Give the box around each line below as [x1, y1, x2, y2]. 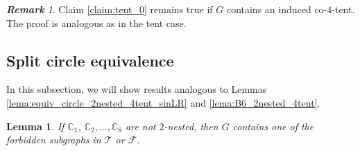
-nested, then [164, 118, 218, 133]
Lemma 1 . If [6, 118, 65, 133]
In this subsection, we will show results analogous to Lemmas [6, 82, 267, 96]
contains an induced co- [226, 2, 327, 16]
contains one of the [232, 118, 314, 133]
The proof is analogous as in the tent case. [6, 15, 187, 30]
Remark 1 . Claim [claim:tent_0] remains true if [6, 2, 213, 16]
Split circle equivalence [6, 49, 174, 71]
